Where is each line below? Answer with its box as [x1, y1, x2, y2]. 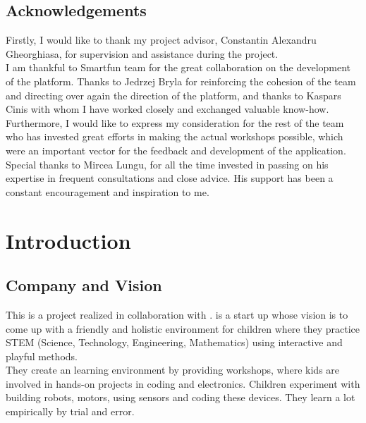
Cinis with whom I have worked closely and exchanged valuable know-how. [6, 102, 329, 116]
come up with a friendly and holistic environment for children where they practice [6, 321, 360, 336]
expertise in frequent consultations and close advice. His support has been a [6, 171, 334, 185]
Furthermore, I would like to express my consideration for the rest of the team [6, 115, 344, 130]
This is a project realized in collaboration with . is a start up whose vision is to [6, 307, 348, 321]
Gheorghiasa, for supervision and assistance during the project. [6, 46, 279, 61]
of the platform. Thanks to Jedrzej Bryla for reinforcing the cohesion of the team [6, 73, 356, 88]
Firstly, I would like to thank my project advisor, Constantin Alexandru [6, 32, 317, 47]
